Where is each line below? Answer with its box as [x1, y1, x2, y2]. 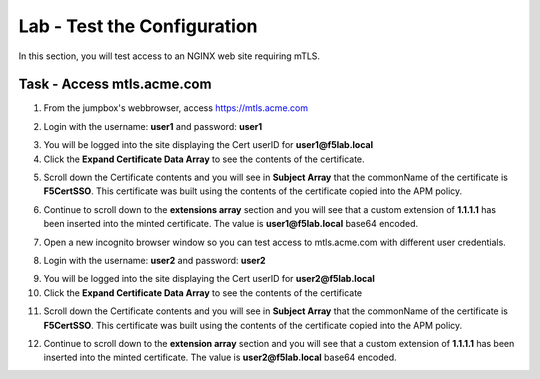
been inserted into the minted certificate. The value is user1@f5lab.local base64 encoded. [43, 218, 419, 230]
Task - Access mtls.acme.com [18, 76, 212, 93]
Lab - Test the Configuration [18, 15, 259, 37]
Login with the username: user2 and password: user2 [43, 254, 266, 266]
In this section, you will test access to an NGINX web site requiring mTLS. [18, 50, 320, 62]
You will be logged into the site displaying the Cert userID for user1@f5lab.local [43, 139, 374, 151]
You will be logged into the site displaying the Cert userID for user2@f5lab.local [43, 273, 375, 285]
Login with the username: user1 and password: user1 [43, 120, 263, 132]
